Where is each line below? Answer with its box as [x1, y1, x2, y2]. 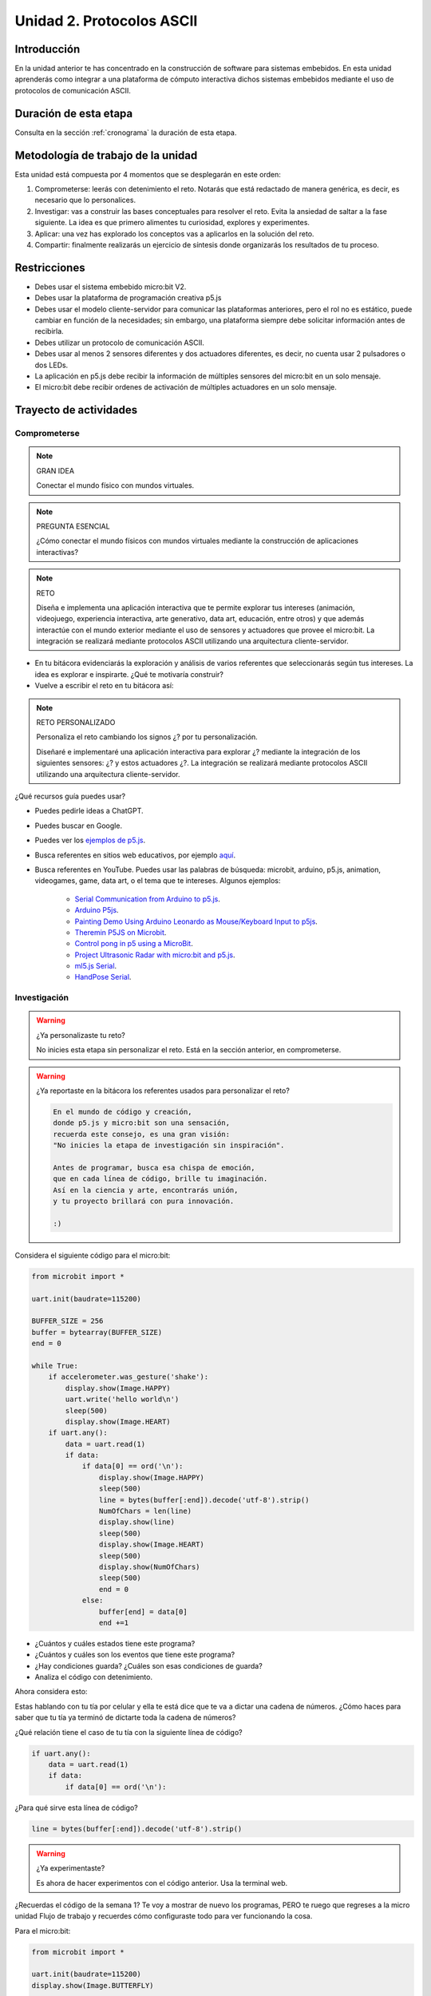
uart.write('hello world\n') [65, 1395, 180, 1404]
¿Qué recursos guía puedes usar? [14, 791, 126, 801]
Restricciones [14, 260, 85, 275]
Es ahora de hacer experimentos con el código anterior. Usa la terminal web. [36, 1878, 288, 1887]
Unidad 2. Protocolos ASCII [14, 12, 198, 30]
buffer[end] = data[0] [98, 1607, 188, 1616]
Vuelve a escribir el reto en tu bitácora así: [34, 681, 174, 691]
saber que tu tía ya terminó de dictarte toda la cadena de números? [14, 1713, 236, 1722]
